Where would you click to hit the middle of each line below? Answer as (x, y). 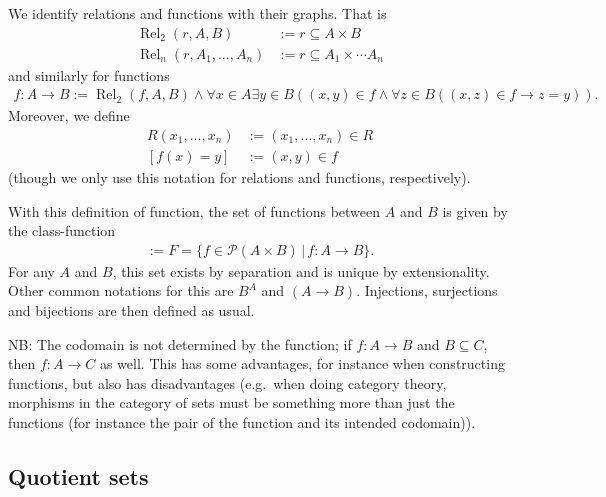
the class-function (62, 230)
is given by (475, 210)
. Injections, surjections (427, 290)
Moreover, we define (69, 115)
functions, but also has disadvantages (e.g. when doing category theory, (227, 382)
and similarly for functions (89, 74)
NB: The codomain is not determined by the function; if (180, 343)
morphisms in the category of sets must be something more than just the (231, 402)
